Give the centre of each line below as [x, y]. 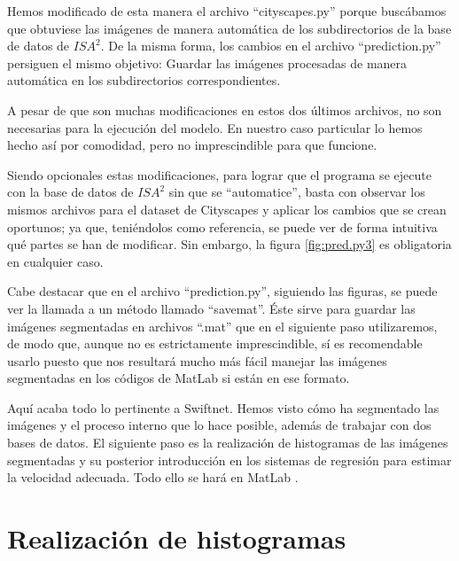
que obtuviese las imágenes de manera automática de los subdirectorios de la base [229, 28]
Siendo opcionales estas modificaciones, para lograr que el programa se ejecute [219, 174]
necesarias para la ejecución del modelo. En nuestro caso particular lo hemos [215, 127]
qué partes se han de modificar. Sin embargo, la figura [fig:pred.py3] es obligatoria [229, 244]
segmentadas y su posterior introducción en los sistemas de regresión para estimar [229, 460]
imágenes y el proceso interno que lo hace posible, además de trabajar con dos [219, 425]
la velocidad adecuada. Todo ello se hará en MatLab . [153, 477]
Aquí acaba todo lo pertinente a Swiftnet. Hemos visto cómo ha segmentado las [223, 407]
